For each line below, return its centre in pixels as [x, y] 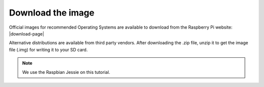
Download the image [52, 13]
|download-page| [26, 34]
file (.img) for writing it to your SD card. [48, 50]
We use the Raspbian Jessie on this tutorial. [66, 72]
